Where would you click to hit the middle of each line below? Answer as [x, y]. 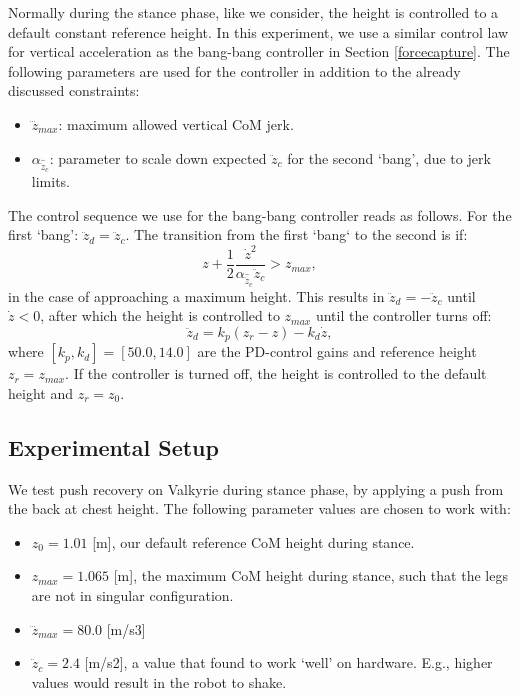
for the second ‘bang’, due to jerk [389, 157]
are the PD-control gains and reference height [337, 351]
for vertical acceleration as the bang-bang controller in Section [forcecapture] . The [259, 51]
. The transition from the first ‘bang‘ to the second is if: [296, 234]
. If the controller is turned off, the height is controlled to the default [276, 373]
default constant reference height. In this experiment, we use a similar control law [258, 31]
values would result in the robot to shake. [159, 681]
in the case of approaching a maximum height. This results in [196, 295]
